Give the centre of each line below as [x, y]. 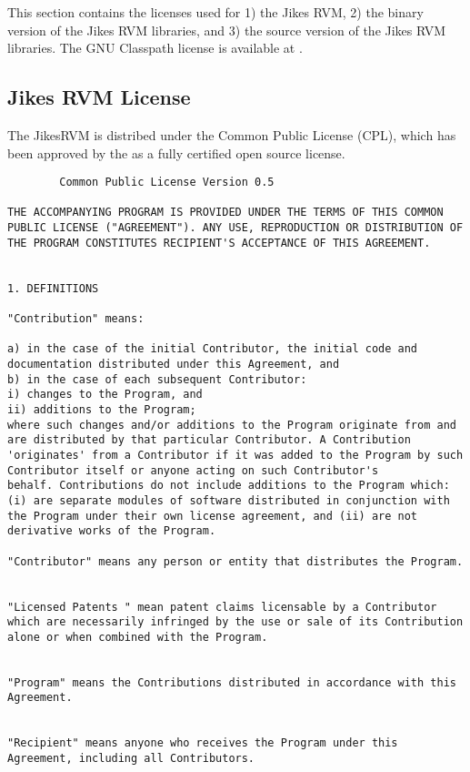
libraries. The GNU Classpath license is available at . [155, 48]
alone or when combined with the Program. [138, 637]
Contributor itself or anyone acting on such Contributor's [193, 470]
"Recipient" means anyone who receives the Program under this [203, 743]
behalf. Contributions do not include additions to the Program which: [229, 486]
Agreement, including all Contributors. [131, 759]
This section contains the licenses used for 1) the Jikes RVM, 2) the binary [215, 12]
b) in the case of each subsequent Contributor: [157, 379]
